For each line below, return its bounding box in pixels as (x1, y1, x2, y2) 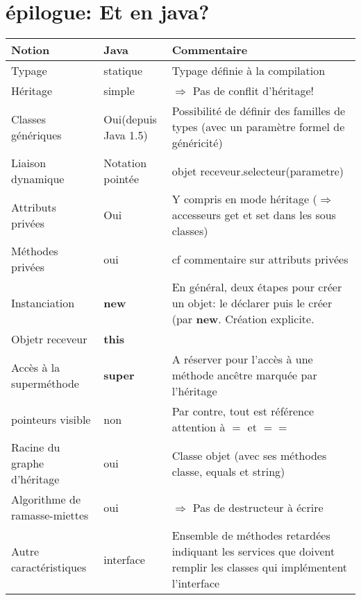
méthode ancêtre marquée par (171, 367, 317, 384)
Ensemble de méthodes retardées (171, 527, 330, 544)
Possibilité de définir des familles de (171, 103, 346, 119)
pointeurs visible (11, 411, 91, 427)
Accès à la (11, 359, 60, 375)
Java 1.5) (103, 126, 148, 143)
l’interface (171, 575, 220, 592)
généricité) (171, 135, 223, 151)
